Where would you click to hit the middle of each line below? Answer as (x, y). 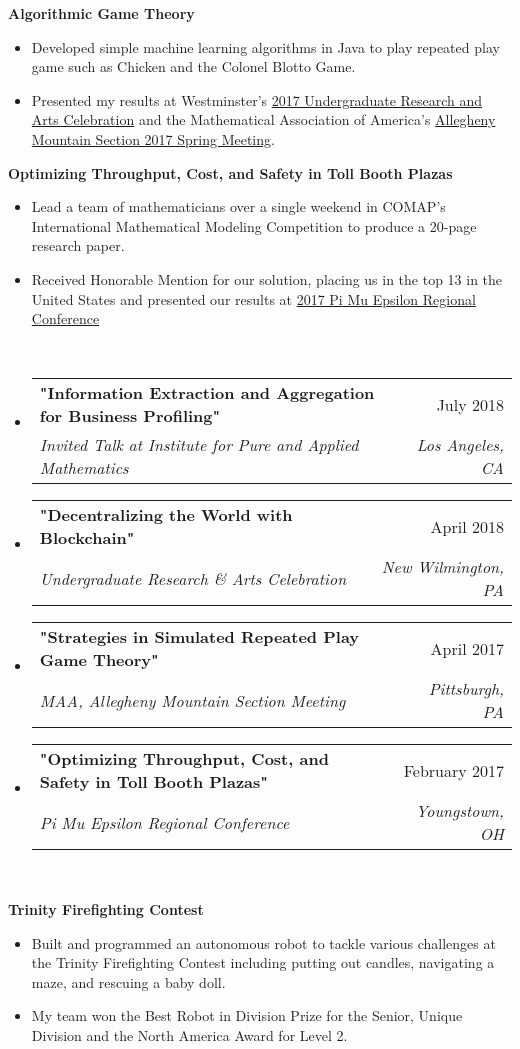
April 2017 (467, 648)
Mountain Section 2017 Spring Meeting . (153, 138)
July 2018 (470, 404)
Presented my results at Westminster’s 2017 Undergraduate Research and (257, 99)
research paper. (78, 245)
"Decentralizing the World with (166, 515)
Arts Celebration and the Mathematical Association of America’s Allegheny (263, 119)
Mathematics (84, 468)
